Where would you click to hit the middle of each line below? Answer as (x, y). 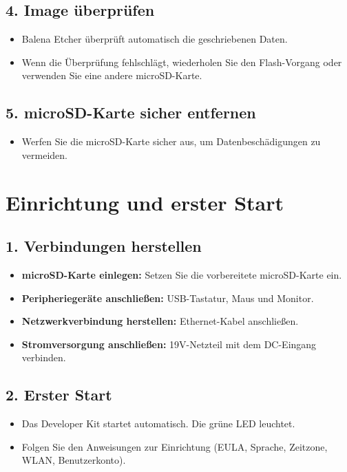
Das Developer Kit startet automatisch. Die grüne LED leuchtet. (158, 423)
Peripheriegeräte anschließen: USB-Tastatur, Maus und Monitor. (168, 298)
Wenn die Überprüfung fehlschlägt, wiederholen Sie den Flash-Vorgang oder (182, 62)
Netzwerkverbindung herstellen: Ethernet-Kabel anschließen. (160, 321)
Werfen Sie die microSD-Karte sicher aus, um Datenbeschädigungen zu (171, 141)
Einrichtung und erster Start (145, 202)
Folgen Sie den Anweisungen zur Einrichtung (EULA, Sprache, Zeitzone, (175, 446)
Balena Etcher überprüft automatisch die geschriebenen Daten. (155, 39)
